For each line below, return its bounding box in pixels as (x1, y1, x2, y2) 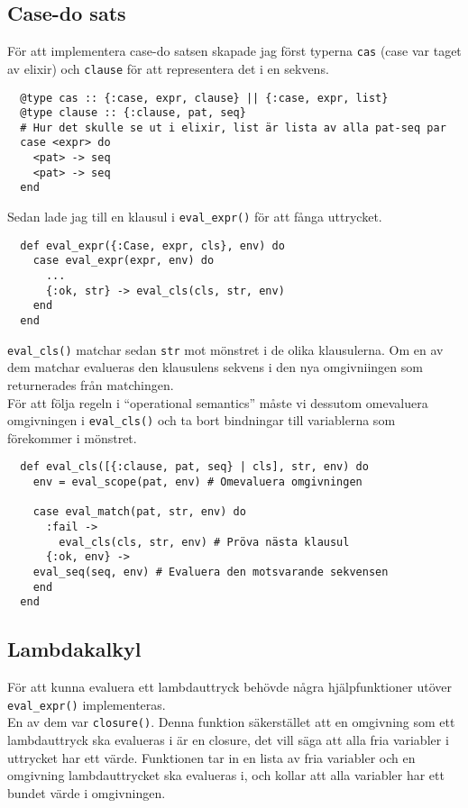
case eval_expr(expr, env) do (32, 254, 215, 268)
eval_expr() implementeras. (7, 695, 166, 713)
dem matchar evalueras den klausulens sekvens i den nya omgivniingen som (7, 358, 423, 377)
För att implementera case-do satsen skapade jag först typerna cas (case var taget (7, 41, 462, 60)
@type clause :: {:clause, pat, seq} (20, 106, 246, 120)
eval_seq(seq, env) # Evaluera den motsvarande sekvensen (32, 565, 389, 578)
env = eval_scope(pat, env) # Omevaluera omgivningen (32, 476, 362, 489)
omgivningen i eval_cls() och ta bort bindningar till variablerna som (7, 411, 396, 430)
